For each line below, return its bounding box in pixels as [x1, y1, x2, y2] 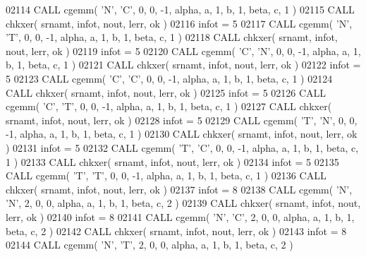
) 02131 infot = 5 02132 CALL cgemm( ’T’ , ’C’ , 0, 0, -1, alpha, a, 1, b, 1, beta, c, [6, 140, 359, 155]
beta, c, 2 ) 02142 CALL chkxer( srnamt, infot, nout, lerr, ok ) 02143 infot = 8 [6, 223, 347, 238]
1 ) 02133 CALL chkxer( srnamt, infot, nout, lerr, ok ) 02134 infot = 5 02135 [6, 154, 339, 169]
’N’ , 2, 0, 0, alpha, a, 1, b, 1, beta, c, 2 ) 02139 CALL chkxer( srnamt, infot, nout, [6, 196, 361, 210]
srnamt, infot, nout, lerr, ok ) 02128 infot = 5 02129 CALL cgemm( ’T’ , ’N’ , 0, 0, [6, 112, 358, 127]
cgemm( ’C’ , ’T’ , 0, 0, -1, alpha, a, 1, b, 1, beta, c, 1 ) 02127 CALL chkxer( [6, 99, 332, 114]
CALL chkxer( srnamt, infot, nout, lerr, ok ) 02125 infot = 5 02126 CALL [6, 85, 327, 100]
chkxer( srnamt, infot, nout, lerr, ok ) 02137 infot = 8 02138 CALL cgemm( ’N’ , [6, 181, 353, 196]
